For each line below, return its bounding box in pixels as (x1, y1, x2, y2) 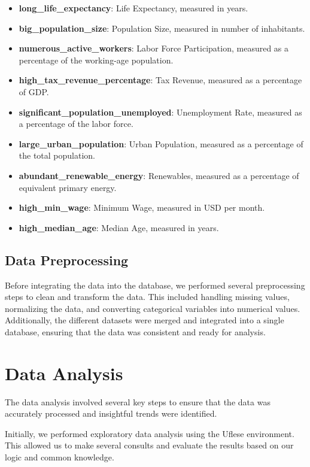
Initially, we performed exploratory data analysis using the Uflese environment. (5, 427, 294, 439)
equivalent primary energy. (19, 181, 117, 193)
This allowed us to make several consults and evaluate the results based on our (5, 439, 294, 451)
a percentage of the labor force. (19, 117, 133, 130)
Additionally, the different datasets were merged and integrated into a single (5, 314, 284, 326)
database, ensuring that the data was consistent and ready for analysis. (5, 325, 266, 338)
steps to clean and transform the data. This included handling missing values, (5, 290, 290, 303)
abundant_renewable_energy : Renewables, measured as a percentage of (19, 169, 299, 181)
